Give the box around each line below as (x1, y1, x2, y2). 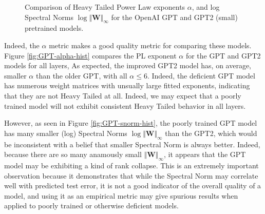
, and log (192, 2, 220, 12)
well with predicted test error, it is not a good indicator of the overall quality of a (4, 180, 261, 191)
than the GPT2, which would (165, 127, 257, 138)
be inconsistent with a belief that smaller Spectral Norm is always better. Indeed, (4, 139, 260, 149)
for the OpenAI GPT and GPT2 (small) (111, 11, 238, 22)
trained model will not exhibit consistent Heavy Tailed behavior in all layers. (4, 100, 246, 111)
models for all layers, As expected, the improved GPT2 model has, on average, (4, 60, 251, 71)
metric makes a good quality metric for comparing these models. (49, 40, 252, 50)
